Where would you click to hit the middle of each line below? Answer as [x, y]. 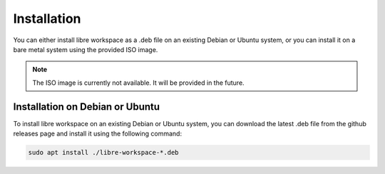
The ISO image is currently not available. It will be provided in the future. [139, 83]
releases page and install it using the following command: [97, 134]
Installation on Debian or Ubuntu [87, 107]
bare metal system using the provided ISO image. [86, 49]
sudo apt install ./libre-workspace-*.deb [103, 152]
